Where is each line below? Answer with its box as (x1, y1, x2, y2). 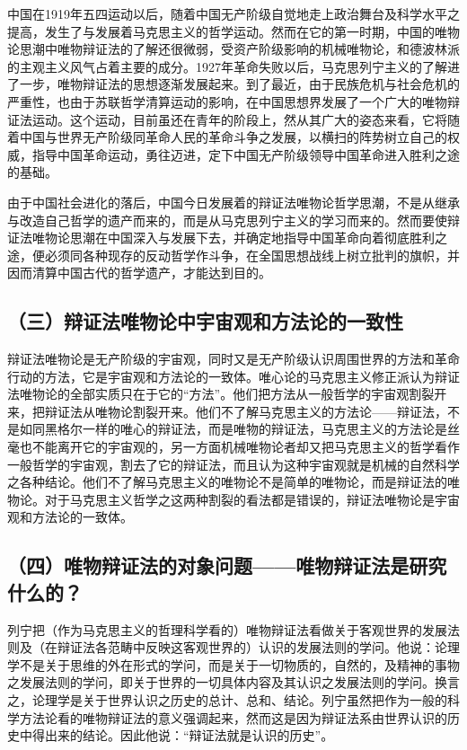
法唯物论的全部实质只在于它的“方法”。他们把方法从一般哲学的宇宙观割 (7, 384, 422, 403)
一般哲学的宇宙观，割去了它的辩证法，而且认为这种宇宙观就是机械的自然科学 (7, 454, 460, 473)
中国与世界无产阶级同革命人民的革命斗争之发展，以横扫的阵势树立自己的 (19, 128, 447, 146)
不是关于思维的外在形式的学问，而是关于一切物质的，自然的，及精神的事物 (19, 655, 460, 674)
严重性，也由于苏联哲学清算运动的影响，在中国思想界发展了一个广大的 (7, 92, 422, 110)
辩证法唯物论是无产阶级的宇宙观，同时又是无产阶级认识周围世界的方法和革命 (7, 349, 460, 368)
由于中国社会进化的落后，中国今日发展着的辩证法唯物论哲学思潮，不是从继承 (7, 192, 460, 211)
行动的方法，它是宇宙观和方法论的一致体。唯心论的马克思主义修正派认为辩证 (7, 366, 460, 385)
